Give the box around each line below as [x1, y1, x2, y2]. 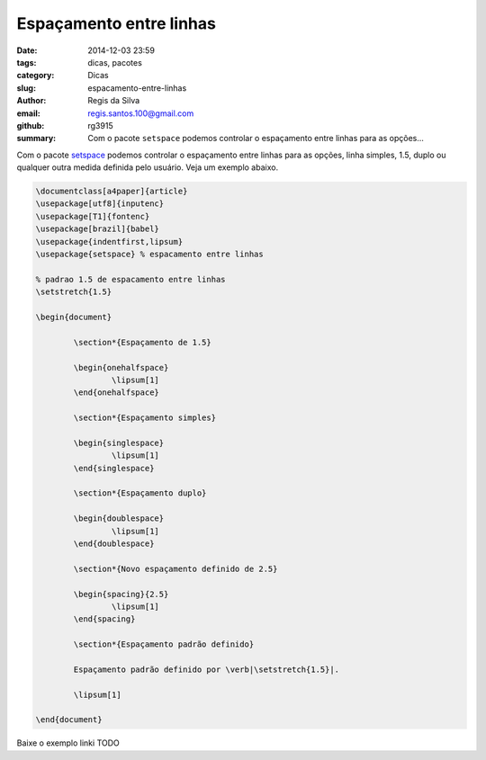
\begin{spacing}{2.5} [73, 589, 169, 599]
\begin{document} [35, 311, 112, 322]
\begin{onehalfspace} [73, 362, 169, 372]
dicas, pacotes [87, 57, 143, 67]
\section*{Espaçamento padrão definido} [73, 639, 255, 649]
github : [16, 120, 45, 130]
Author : [16, 95, 47, 106]
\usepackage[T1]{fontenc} [35, 211, 150, 221]
